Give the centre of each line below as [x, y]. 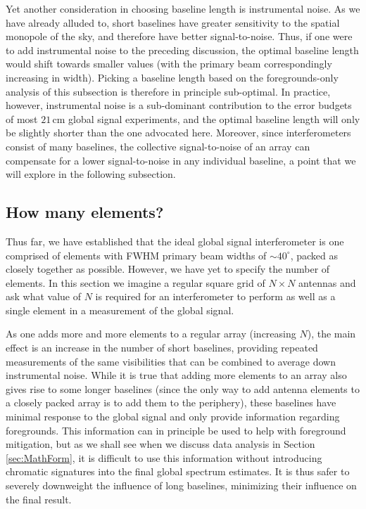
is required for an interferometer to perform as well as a [215, 296]
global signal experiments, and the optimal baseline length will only [214, 118]
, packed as [314, 255]
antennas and [327, 282]
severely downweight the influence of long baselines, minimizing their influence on [181, 485]
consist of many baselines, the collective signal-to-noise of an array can [158, 146]
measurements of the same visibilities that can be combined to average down [171, 361]
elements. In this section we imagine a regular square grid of [135, 282]
